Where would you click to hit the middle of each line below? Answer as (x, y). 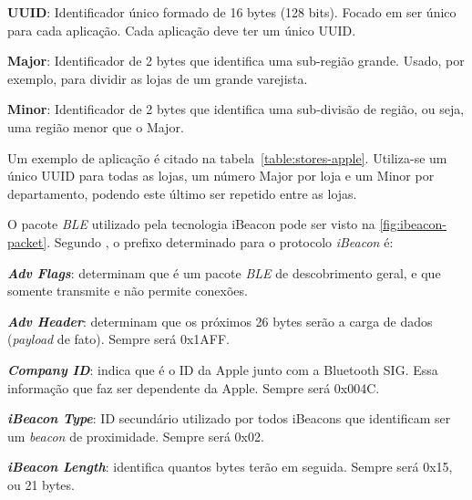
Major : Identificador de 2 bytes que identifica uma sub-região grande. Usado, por (236, 61)
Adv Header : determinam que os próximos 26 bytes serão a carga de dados (220, 321)
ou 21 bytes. (41, 484)
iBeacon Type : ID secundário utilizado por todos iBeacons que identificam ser (229, 418)
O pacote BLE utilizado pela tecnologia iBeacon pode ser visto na (191, 224)
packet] (27, 241)
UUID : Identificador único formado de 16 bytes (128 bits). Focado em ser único (232, 12)
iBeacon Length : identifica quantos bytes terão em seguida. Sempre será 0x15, (230, 467)
